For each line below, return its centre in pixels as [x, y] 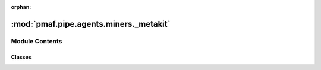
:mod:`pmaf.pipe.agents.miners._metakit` [91, 24]
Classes [21, 57]
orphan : [21, 7]
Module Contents [37, 41]
